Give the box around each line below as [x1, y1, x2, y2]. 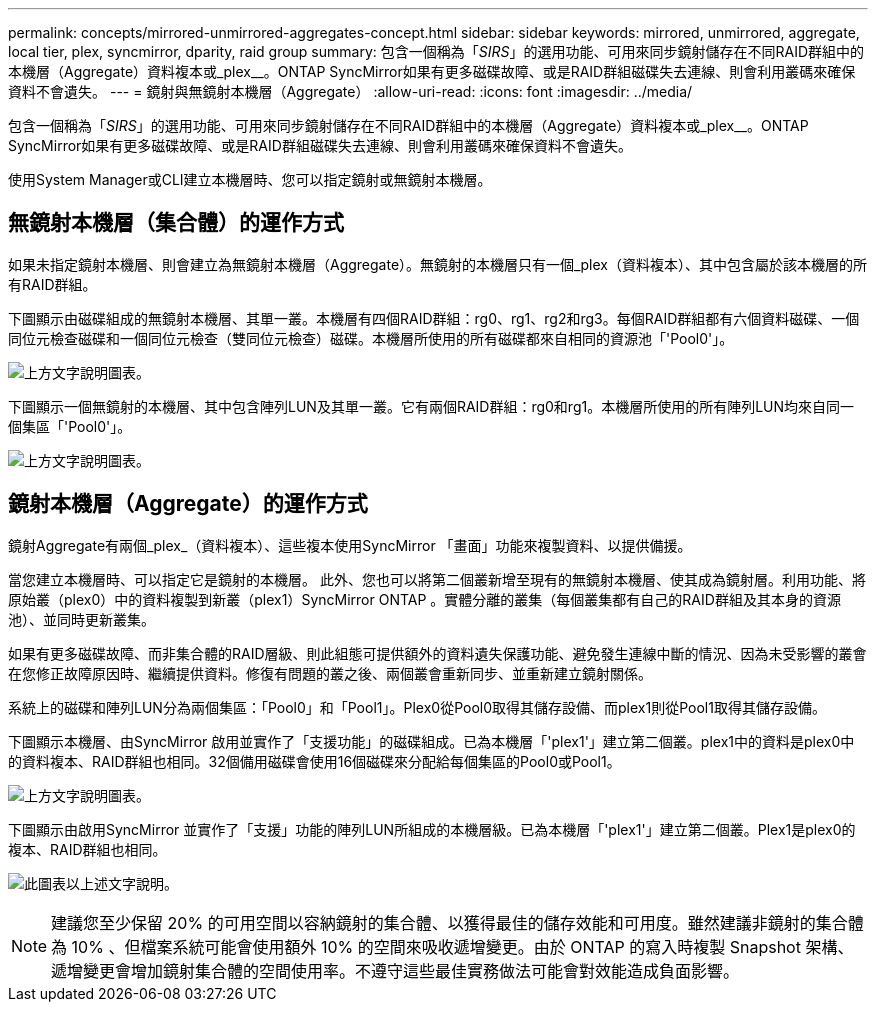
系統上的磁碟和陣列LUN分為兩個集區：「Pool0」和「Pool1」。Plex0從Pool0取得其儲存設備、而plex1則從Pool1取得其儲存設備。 [8, 698, 826, 716]
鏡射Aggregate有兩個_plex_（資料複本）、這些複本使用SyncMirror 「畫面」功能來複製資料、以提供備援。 [8, 536, 692, 554]
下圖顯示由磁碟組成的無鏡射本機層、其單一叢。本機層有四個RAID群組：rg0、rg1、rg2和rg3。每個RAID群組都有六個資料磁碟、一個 [8, 309, 860, 327]
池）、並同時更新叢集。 [8, 610, 155, 628]
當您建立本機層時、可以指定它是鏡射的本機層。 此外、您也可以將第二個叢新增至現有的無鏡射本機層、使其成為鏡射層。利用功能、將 [8, 570, 866, 588]
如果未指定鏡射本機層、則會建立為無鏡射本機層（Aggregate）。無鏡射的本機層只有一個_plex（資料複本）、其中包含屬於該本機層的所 [8, 255, 867, 273]
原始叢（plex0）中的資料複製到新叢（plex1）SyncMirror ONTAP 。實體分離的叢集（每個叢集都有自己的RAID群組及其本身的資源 [8, 590, 841, 608]
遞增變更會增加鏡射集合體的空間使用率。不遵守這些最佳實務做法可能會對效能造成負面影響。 [51, 960, 740, 981]
